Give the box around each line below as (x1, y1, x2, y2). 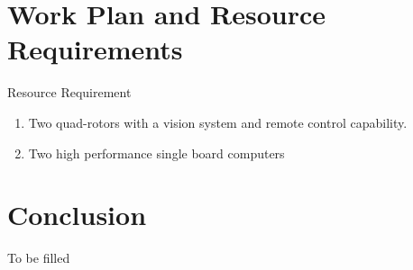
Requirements (7, 31, 183, 67)
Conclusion (7, 196, 147, 233)
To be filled (7, 248, 70, 267)
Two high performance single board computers (28, 143, 285, 162)
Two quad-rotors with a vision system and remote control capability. (28, 112, 408, 131)
